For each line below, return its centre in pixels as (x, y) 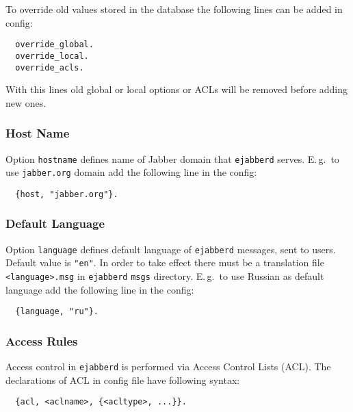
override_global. (54, 45)
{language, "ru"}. (57, 312)
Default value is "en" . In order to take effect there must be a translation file (165, 262)
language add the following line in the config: (100, 289)
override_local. (52, 56)
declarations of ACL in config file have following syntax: (123, 379)
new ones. (26, 102)
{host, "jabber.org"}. (67, 194)
